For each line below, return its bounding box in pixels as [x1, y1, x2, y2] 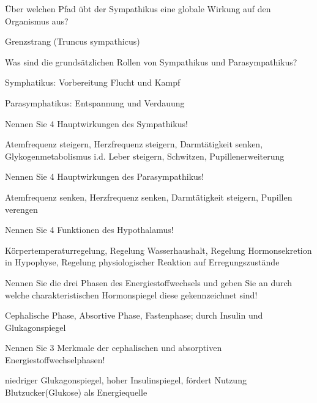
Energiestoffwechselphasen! [5, 353, 105, 366]
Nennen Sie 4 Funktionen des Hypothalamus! [5, 223, 174, 236]
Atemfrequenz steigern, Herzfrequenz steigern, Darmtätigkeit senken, [5, 138, 263, 150]
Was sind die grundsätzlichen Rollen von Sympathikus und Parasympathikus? [5, 55, 297, 68]
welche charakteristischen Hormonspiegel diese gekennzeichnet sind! [5, 288, 258, 301]
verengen [5, 202, 38, 215]
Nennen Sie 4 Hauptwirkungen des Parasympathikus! [5, 170, 204, 183]
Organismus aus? [5, 14, 69, 27]
